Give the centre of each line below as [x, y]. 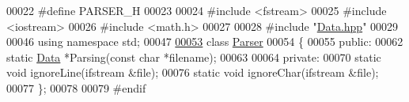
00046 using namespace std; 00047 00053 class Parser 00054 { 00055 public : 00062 [205, 42]
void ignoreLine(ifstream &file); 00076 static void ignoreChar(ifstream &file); [193, 72]
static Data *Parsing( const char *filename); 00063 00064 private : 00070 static [194, 57]
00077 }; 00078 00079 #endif [76, 87]
